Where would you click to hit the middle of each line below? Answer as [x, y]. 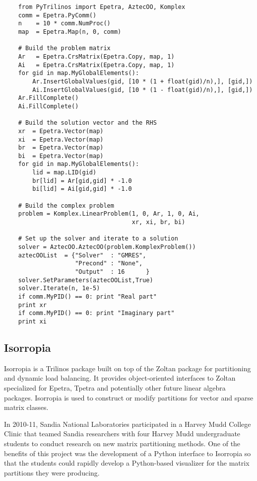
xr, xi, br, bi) [159, 222]
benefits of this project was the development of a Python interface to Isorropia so [128, 453]
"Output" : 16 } [112, 272]
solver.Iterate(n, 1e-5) [59, 288]
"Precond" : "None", [109, 264]
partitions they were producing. [52, 472]
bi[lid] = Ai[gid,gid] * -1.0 [82, 189]
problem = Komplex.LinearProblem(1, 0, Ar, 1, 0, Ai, [109, 214]
